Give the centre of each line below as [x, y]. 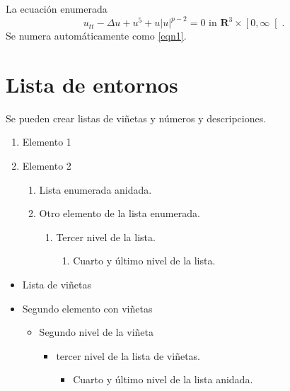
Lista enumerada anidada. [95, 189]
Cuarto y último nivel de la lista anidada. [163, 379]
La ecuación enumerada [57, 8]
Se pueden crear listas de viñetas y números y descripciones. [136, 118]
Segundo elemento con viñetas [87, 308]
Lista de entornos [92, 84]
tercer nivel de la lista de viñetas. [128, 355]
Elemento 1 [47, 142]
